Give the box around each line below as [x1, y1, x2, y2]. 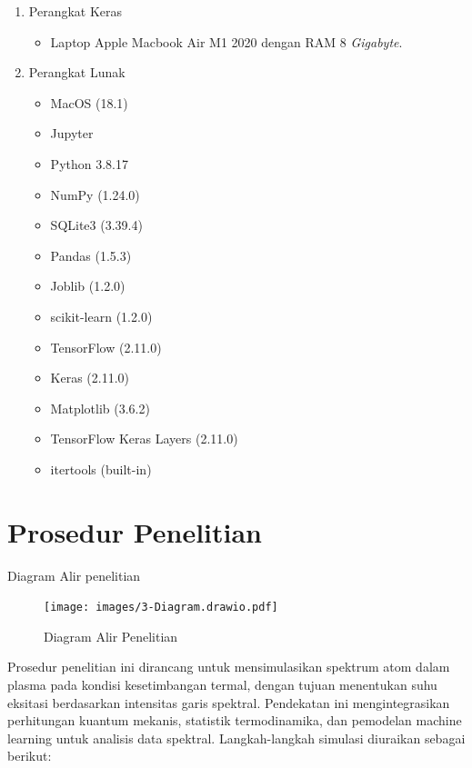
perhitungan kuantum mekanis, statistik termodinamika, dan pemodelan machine [7, 711, 462, 730]
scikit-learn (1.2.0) [50, 306, 153, 325]
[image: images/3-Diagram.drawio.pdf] [44, 601, 278, 614]
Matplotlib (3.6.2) [50, 398, 150, 417]
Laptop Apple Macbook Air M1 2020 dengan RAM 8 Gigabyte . [50, 32, 403, 51]
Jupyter [50, 124, 94, 143]
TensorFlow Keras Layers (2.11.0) [50, 429, 238, 448]
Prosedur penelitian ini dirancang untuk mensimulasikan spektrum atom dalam [7, 657, 450, 676]
